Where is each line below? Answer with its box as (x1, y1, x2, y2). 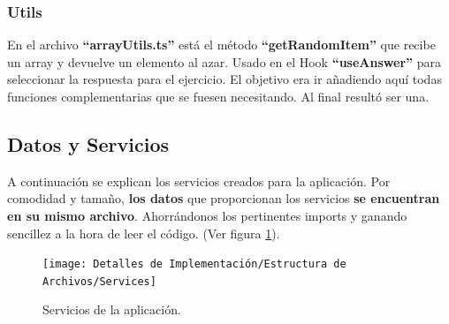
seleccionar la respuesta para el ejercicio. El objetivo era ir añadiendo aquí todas (7, 70, 442, 88)
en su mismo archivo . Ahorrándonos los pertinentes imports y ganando (7, 206, 407, 224)
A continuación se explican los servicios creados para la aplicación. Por (7, 171, 391, 190)
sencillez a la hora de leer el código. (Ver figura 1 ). (7, 223, 280, 242)
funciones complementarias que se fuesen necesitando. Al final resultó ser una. (7, 87, 430, 105)
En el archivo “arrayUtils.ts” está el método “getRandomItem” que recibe (7, 35, 436, 54)
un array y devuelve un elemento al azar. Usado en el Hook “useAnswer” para (7, 52, 441, 71)
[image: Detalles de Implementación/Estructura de (42, 258, 346, 271)
